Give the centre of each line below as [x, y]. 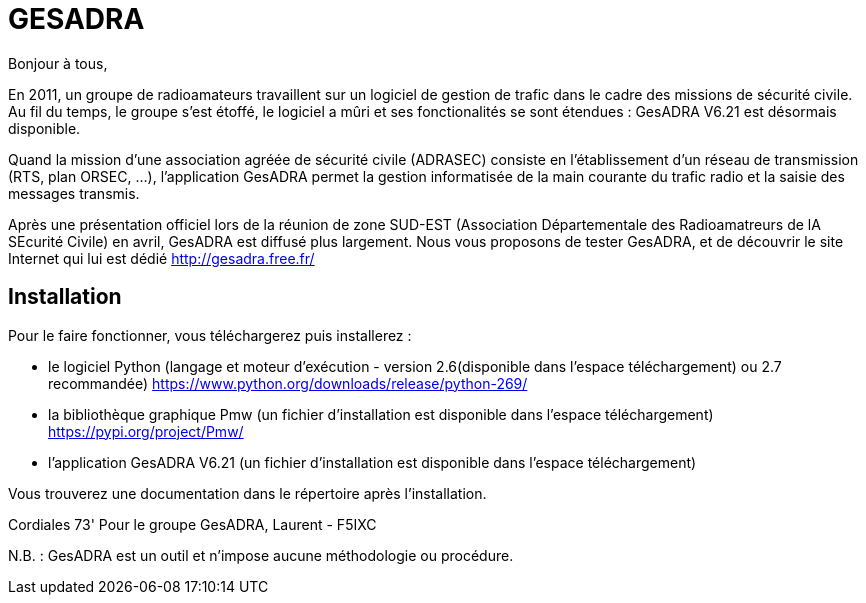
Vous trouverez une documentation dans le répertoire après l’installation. [247, 493]
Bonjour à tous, [58, 63]
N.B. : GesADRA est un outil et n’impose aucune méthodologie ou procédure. [261, 555]
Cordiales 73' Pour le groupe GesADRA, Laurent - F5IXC [192, 524]
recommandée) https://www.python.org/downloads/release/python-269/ [288, 383]
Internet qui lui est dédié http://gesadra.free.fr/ [161, 258]
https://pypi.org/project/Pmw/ [146, 431]
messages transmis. [74, 193]
